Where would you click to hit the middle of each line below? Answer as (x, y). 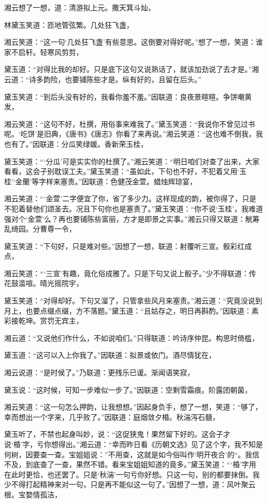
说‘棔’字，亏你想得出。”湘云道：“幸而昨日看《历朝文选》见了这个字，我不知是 (133, 444)
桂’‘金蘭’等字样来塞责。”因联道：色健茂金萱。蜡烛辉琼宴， (101, 181)
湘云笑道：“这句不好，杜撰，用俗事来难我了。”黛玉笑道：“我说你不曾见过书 (130, 123)
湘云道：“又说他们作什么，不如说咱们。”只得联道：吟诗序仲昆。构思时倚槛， (132, 337)
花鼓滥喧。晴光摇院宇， (44, 283)
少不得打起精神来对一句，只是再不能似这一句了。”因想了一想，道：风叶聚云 (130, 484)
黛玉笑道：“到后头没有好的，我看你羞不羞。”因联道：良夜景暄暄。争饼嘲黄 (128, 96)
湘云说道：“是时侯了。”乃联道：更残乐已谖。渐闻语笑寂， (99, 372)
